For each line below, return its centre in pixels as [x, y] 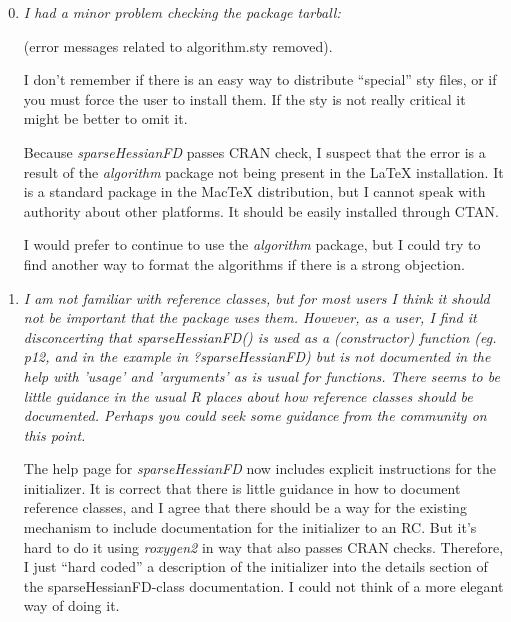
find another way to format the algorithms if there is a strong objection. [244, 263]
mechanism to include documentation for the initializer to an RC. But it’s [250, 527]
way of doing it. [71, 605]
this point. [54, 434]
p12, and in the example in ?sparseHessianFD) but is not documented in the [257, 356]
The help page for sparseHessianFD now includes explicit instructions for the [260, 468]
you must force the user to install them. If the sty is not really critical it [244, 98]
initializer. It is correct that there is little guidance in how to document [242, 487]
